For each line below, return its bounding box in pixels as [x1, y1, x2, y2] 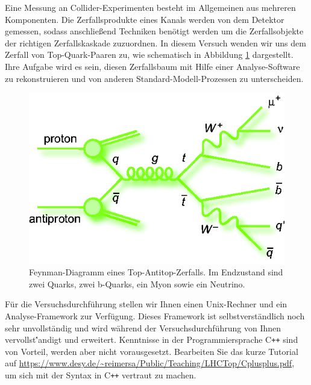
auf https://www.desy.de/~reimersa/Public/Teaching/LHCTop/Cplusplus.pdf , [5, 357, 295, 369]
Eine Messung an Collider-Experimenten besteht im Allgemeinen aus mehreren [5, 1, 296, 13]
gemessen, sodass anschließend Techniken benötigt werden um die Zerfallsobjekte [5, 25, 304, 37]
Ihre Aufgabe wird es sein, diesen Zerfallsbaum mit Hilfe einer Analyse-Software [5, 60, 300, 72]
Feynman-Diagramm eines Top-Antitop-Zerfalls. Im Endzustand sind [29, 266, 283, 278]
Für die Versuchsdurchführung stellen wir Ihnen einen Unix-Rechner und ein [5, 298, 287, 310]
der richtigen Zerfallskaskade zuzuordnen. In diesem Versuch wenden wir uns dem [5, 36, 306, 49]
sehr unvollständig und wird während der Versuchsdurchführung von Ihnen [5, 321, 281, 334]
